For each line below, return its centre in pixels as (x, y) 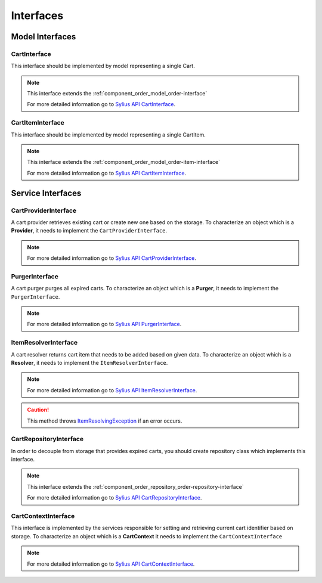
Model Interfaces (44, 37)
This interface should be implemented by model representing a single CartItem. (108, 135)
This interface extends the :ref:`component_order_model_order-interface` (117, 94)
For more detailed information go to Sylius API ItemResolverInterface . (112, 390)
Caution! (38, 410)
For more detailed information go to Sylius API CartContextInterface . (111, 564)
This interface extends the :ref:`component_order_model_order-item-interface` (124, 162)
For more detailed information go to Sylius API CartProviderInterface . (112, 258)
